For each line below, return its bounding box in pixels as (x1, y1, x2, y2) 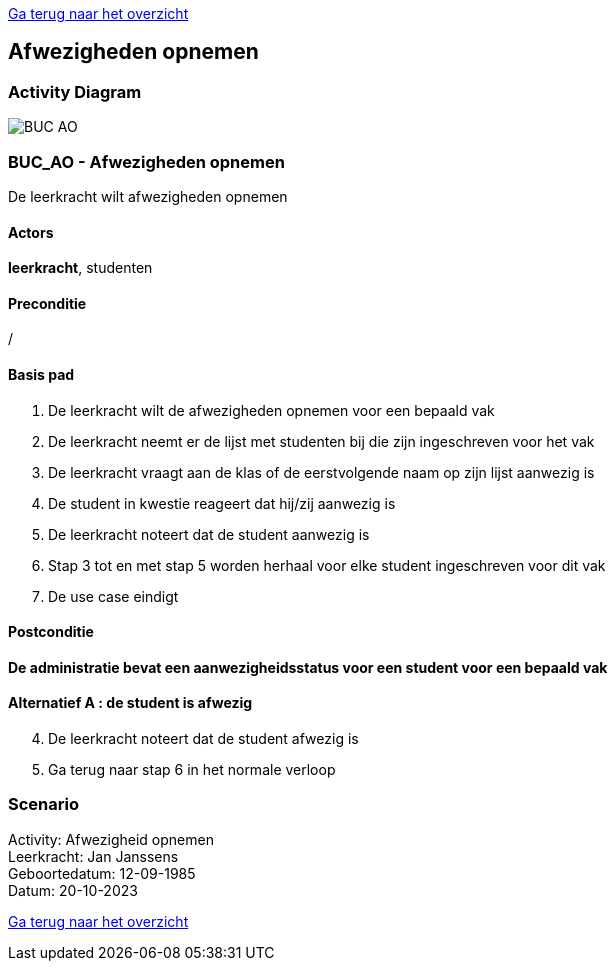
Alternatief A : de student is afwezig (8, 694, 253, 712)
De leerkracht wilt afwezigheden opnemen (8, 187, 288, 205)
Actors (8, 223, 54, 241)
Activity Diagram (8, 81, 142, 102)
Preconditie (8, 294, 87, 312)
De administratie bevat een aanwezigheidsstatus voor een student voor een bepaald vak (8, 658, 608, 676)
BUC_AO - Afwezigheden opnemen (8, 151, 285, 172)
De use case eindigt (48, 587, 179, 605)
